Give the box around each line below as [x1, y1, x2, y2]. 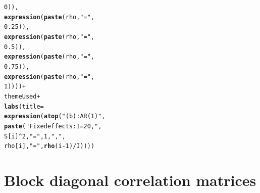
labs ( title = [4, 103, 44, 110]
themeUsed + [4, 92, 40, 100]
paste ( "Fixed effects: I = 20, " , [4, 122, 102, 130]
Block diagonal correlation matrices [4, 170, 256, 190]
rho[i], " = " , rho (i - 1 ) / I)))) [4, 142, 95, 150]
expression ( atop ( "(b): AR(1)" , [4, 113, 106, 120]
